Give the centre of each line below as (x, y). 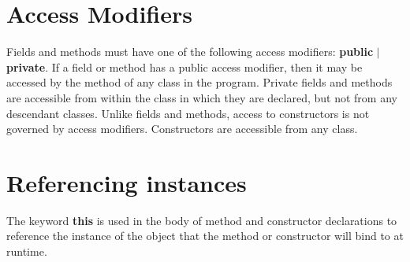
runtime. (27, 251)
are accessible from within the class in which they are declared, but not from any (202, 97)
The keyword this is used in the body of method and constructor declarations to (202, 220)
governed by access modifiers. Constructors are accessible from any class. (182, 129)
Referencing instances (127, 182)
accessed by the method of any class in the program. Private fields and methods (199, 82)
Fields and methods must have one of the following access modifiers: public (190, 52)
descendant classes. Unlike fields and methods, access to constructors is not (188, 113)
